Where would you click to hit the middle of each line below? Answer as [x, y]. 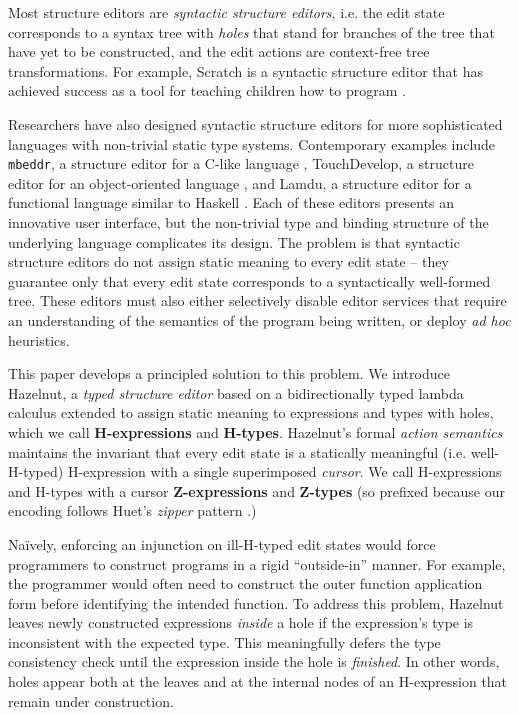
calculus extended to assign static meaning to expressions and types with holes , [251, 412]
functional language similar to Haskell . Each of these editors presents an [231, 202]
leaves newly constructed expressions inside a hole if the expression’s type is [241, 622]
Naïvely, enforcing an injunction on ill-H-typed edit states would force [222, 543]
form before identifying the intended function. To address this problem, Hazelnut [256, 602]
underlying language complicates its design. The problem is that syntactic [234, 241]
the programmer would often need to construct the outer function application [245, 583]
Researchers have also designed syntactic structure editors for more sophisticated [255, 123]
